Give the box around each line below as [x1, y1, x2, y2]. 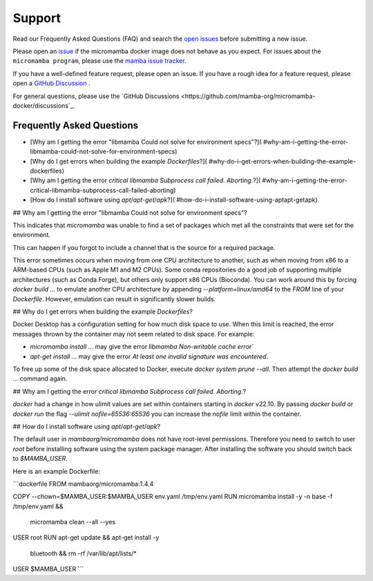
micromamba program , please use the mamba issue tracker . [12, 57, 186, 65]
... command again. [12, 374, 68, 383]
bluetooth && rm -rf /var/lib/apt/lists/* [30, 549, 137, 558]
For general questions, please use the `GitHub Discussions [12, 92, 180, 100]
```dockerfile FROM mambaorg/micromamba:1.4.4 [12, 479, 154, 488]
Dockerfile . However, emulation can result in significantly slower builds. [12, 294, 216, 303]
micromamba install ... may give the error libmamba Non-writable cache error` [30, 343, 254, 351]
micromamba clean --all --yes [30, 518, 116, 526]
